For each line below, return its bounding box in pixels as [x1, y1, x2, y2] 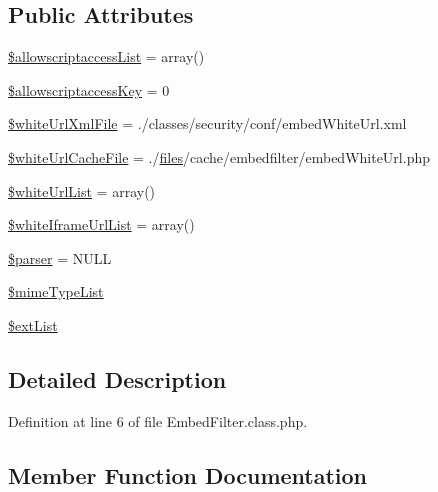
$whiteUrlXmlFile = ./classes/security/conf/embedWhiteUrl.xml [8, 113, 407, 134]
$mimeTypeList [8, 281, 104, 302]
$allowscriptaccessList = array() [8, 46, 205, 67]
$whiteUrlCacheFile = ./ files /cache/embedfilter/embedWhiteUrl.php [8, 146, 430, 167]
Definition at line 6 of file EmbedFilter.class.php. [8, 410, 308, 431]
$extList [8, 314, 58, 335]
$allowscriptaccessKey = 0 [8, 79, 170, 100]
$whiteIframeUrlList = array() [8, 214, 195, 235]
